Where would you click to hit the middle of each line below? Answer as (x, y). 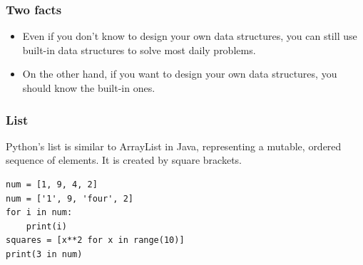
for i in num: (39, 213)
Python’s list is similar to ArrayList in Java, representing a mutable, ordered (174, 146)
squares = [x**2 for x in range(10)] (95, 240)
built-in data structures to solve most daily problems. (139, 50)
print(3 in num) (44, 254)
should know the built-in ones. (89, 88)
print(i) (46, 226)
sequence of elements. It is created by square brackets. (124, 160)
